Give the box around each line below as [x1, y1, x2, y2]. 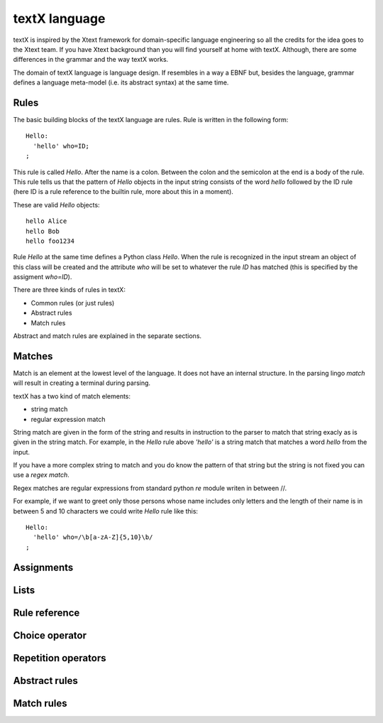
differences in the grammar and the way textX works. [13, 55, 169, 64]
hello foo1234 [26, 237, 74, 245]
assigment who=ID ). [13, 273, 72, 281]
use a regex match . [13, 471, 70, 479]
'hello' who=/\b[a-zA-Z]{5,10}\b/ [33, 533, 153, 541]
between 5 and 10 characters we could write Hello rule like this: [13, 506, 199, 515]
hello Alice [26, 217, 67, 225]
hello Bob [26, 227, 60, 235]
